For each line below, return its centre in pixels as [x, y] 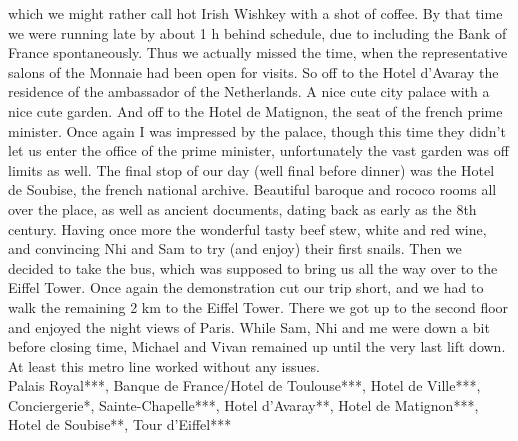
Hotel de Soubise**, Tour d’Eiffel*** [120, 424]
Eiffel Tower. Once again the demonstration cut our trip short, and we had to [246, 287]
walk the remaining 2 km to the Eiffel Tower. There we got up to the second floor [258, 306]
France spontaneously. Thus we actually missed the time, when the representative [258, 52]
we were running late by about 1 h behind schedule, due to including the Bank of [257, 32]
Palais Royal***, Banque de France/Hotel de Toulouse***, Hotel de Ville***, [244, 385]
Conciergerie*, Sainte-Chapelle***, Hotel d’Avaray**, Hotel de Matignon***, [243, 404]
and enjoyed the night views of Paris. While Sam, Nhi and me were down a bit [249, 326]
